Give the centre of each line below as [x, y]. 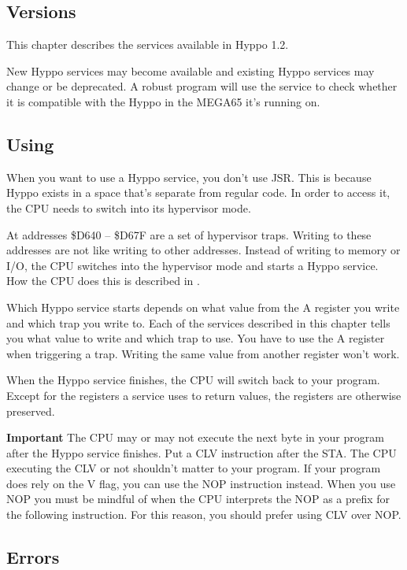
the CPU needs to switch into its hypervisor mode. [129, 207]
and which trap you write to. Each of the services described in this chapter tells [198, 322]
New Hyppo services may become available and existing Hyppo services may [191, 70]
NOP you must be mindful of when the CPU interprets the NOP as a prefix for [198, 499]
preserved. [31, 411]
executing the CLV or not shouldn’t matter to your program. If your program [194, 468]
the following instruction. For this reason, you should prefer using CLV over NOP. [204, 514]
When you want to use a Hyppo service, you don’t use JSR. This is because [189, 177]
